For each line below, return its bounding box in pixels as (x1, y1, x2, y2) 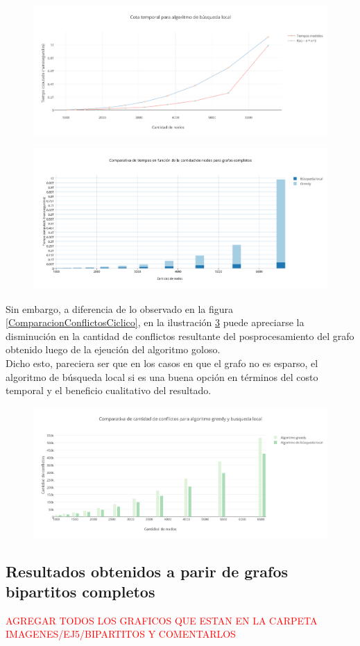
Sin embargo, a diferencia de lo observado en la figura (6, 301, 234, 316)
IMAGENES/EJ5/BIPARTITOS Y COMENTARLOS (6, 627, 236, 641)
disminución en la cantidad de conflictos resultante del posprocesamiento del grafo (6, 328, 354, 343)
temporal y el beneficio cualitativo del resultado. (6, 383, 212, 398)
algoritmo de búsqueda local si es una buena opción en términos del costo (6, 369, 318, 384)
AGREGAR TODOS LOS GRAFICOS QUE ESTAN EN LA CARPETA (6, 613, 318, 627)
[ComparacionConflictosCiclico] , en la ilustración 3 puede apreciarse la (6, 315, 305, 330)
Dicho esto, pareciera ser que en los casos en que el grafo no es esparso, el (6, 355, 318, 370)
